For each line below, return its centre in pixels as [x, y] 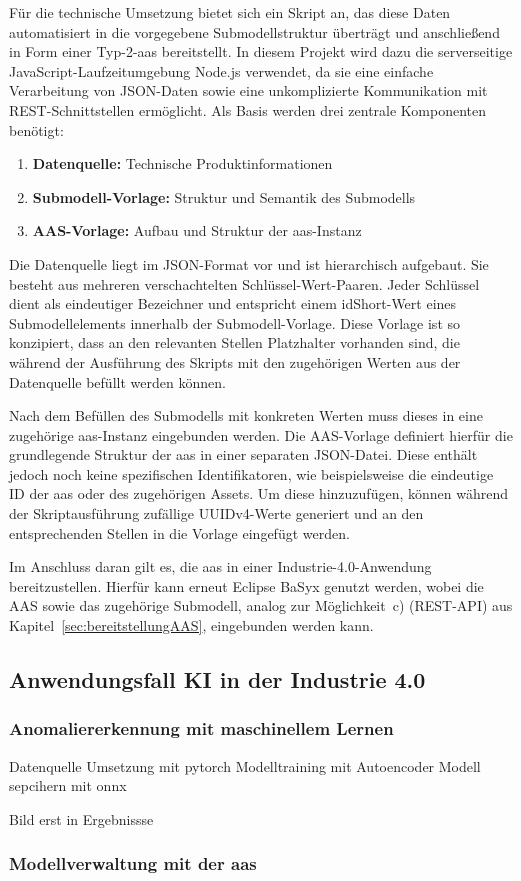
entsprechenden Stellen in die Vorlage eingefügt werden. [179, 532]
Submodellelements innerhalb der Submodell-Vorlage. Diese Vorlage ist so [235, 322]
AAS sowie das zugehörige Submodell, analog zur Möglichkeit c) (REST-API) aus [261, 605]
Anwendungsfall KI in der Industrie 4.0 [217, 679]
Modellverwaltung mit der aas [133, 863]
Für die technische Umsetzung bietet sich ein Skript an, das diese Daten [230, 12]
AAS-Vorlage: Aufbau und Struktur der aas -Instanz [197, 230]
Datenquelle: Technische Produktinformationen [182, 163]
